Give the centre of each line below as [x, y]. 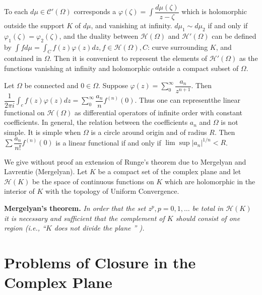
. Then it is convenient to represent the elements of [128, 58]
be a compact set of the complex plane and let [170, 171]
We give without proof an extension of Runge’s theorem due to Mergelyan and [125, 161]
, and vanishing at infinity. [132, 25]
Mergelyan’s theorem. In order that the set [75, 208]
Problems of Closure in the [100, 262]
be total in [208, 208]
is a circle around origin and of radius [149, 132]
